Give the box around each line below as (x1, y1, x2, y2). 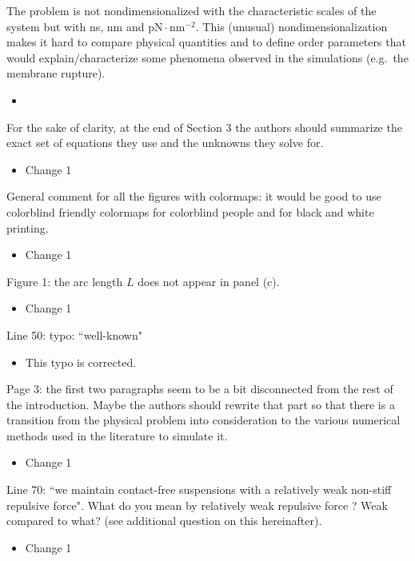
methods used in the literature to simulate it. (6, 427, 228, 444)
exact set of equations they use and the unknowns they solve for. (6, 134, 324, 151)
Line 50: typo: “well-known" (6, 326, 142, 343)
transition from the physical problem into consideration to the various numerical (6, 412, 401, 428)
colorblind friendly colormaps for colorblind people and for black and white (6, 203, 374, 220)
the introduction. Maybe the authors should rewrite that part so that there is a (6, 396, 395, 412)
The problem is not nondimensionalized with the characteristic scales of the (6, 2, 377, 18)
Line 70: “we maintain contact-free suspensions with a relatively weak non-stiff (6, 481, 392, 498)
